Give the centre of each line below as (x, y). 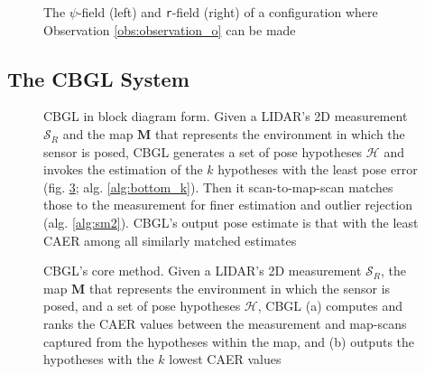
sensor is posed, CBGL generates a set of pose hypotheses (203, 151)
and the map (98, 134)
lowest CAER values (225, 359)
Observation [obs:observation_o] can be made (170, 29)
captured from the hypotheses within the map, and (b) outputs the (229, 341)
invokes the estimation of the (123, 169)
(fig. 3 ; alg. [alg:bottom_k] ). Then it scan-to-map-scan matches (218, 187)
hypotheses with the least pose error (318, 169)
